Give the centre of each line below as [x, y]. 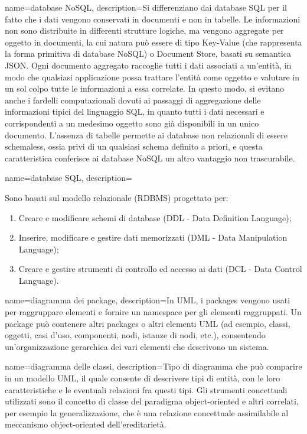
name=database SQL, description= [68, 178]
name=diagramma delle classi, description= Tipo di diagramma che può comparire [153, 366]
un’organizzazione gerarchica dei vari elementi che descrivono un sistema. [137, 346]
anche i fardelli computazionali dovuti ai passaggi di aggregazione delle [133, 100]
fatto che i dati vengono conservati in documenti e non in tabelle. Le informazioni [153, 19]
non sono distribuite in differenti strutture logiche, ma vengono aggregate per [144, 30]
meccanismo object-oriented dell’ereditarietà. [86, 424]
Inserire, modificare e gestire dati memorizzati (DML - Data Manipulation [153, 237]
